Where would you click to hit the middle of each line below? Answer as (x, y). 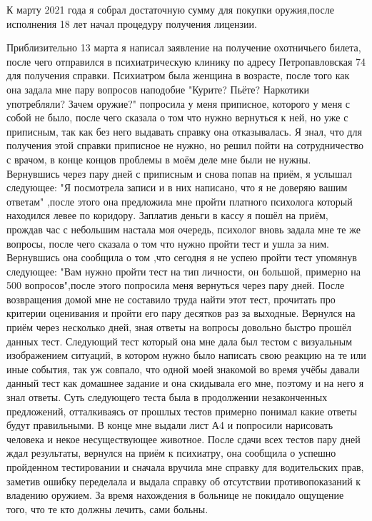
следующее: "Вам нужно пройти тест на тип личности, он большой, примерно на (184, 271)
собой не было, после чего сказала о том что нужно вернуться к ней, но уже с (177, 117)
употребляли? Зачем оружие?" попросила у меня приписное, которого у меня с (178, 103)
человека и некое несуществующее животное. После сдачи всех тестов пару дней (184, 439)
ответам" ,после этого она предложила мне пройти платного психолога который (180, 201)
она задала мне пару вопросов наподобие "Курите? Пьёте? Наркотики (158, 89)
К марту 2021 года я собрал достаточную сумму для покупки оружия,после (170, 9)
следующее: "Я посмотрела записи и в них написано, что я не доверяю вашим (177, 187)
